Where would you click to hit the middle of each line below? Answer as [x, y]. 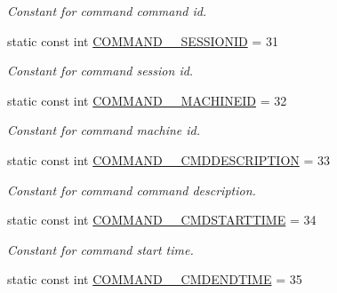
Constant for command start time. [100, 249]
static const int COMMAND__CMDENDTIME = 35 [155, 279]
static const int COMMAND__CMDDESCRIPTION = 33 [169, 159]
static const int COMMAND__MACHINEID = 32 [147, 100]
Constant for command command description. [132, 190]
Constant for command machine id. [104, 130]
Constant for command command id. [107, 11]
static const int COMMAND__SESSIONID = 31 [143, 40]
